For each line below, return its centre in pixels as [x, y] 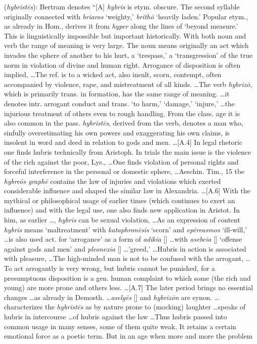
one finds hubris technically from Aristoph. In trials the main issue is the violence [128, 151]
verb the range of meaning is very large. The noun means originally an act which [127, 45]
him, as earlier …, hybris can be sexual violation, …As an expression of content [122, 220]
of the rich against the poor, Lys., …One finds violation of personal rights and [121, 161]
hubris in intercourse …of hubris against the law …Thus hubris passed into [116, 316]
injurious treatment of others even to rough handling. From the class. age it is [122, 113]
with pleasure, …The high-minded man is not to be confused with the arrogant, [124, 258]
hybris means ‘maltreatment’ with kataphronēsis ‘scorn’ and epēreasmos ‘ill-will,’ [126, 229]
